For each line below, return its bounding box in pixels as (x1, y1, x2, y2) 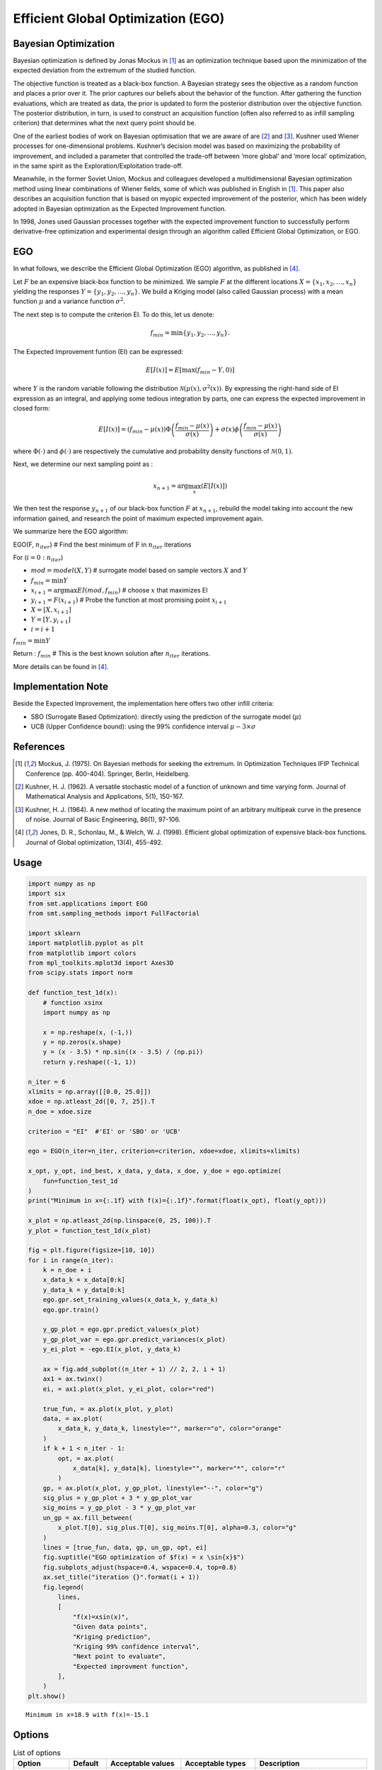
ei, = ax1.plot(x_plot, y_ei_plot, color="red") (42, 1385, 215, 1393)
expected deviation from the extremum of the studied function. (13, 66, 197, 74)
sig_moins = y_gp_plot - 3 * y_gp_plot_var (42, 1504, 196, 1512)
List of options (13, 1747, 62, 1757)
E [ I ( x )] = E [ (145, 365, 183, 374)
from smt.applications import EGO (28, 899, 148, 908)
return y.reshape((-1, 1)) (42, 1058, 137, 1066)
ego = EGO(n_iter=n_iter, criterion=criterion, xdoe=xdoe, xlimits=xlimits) (28, 1147, 301, 1155)
